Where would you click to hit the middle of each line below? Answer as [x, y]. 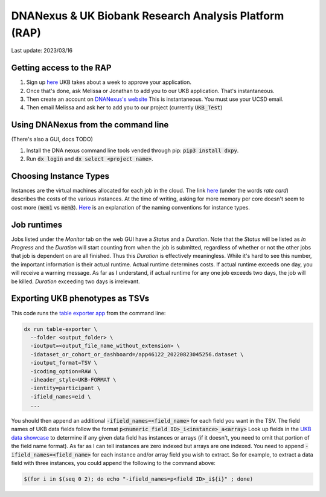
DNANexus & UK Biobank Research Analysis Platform [148, 16]
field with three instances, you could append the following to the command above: [113, 463]
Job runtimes [37, 224]
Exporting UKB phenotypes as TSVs [80, 299]
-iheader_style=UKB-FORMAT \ [74, 380]
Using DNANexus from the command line [90, 125]
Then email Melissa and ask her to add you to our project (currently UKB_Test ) [124, 107]
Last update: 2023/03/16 [42, 51]
